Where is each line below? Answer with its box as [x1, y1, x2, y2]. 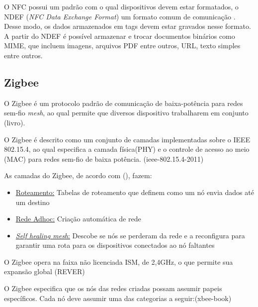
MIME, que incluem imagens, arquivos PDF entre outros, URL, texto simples [4, 40, 241, 51]
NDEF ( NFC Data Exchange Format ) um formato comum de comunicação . [4, 11, 236, 21]
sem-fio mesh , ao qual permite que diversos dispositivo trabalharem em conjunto [4, 107, 249, 118]
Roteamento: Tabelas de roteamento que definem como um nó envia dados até [15, 187, 254, 197]
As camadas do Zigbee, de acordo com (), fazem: [4, 170, 152, 181]
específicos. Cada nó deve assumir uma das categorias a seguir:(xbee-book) [4, 293, 232, 303]
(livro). [4, 117, 25, 127]
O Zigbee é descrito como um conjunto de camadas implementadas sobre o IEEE [4, 134, 251, 144]
